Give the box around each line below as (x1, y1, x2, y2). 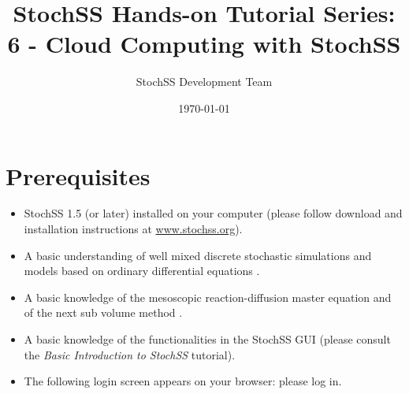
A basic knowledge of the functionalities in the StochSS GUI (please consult (24, 331, 391, 347)
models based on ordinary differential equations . (24, 262, 260, 279)
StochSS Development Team (136, 73, 273, 90)
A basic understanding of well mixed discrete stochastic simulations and (24, 247, 372, 263)
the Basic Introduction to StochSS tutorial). (24, 346, 236, 362)
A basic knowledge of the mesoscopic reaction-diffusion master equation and (24, 288, 392, 305)
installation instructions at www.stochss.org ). (24, 221, 243, 237)
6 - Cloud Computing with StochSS (7, 28, 401, 60)
